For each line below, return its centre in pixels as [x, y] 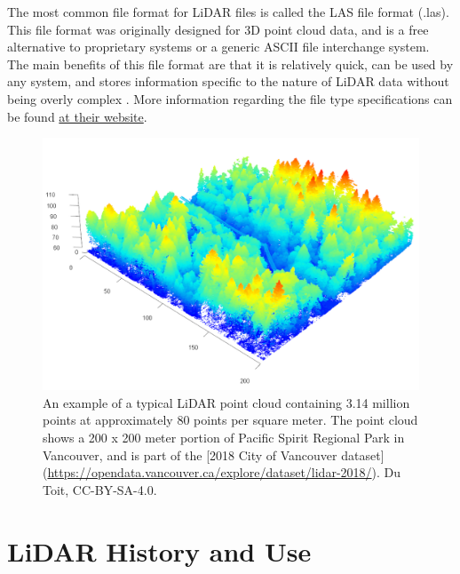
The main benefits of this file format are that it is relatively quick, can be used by [230, 64]
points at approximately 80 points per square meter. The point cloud [230, 420]
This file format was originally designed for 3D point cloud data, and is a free [218, 29]
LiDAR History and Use [159, 550]
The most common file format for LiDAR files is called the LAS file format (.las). [228, 12]
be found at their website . [77, 116]
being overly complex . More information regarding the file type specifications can [230, 98]
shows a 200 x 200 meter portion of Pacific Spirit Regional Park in [224, 437]
